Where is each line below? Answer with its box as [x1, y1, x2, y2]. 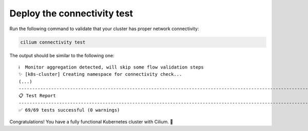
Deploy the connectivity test [9, 8, 133, 19]
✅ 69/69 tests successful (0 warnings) [18, 107, 120, 113]
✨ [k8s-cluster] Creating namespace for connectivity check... [18, 72, 182, 77]
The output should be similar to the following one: [9, 52, 115, 58]
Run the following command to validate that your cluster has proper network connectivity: [9, 26, 199, 32]
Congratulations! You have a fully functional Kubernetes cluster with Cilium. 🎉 [9, 118, 174, 125]
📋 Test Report [18, 93, 56, 99]
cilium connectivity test [20, 39, 86, 45]
